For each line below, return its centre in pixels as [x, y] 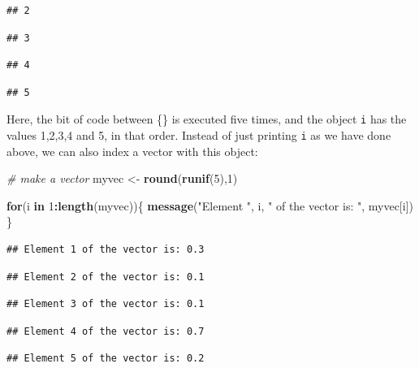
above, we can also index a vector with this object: [132, 151]
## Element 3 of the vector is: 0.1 [106, 304]
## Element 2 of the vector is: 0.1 [106, 277]
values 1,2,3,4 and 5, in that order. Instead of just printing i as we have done [199, 135]
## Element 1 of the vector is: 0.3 [106, 250]
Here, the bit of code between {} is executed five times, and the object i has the [207, 119]
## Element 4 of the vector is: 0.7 [106, 331]
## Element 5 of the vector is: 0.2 [106, 359]
